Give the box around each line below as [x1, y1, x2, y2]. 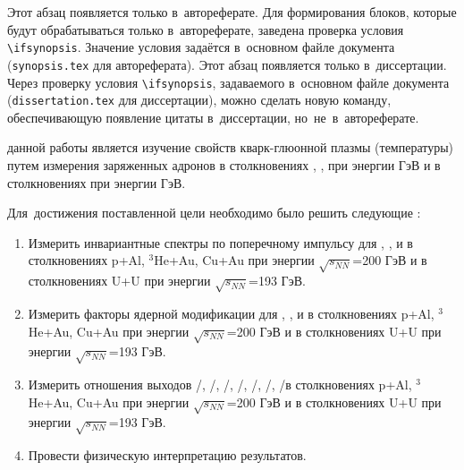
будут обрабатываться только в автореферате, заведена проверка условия [7, 20, 404, 38]
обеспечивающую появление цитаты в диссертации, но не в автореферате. [7, 107, 419, 126]
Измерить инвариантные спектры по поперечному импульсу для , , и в [28, 233, 413, 252]
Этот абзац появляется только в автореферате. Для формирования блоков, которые [7, 3, 457, 21]
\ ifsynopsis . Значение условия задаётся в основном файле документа [7, 38, 395, 56]
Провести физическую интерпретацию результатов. [28, 446, 307, 465]
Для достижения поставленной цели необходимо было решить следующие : [7, 203, 421, 222]
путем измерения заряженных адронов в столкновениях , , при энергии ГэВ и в [7, 156, 441, 174]
